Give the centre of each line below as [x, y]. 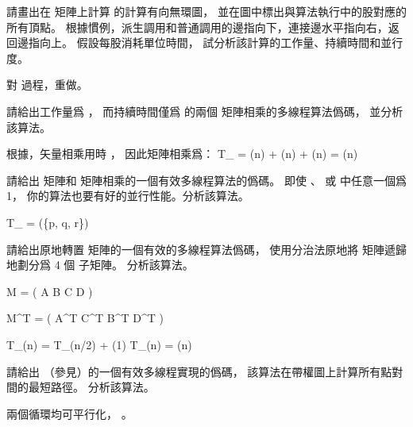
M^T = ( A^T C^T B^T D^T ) [85, 318]
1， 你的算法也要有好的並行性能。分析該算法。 [128, 196]
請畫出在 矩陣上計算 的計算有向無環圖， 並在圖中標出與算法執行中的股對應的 [206, 11]
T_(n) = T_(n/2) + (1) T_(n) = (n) [99, 344]
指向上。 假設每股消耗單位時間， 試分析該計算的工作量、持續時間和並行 [216, 42]
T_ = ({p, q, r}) [48, 222]
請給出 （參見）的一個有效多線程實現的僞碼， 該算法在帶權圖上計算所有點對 [205, 371]
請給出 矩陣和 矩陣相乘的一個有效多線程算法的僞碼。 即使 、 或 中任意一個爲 [206, 180]
